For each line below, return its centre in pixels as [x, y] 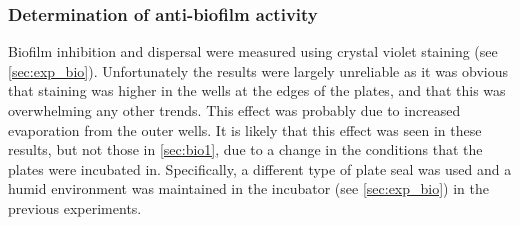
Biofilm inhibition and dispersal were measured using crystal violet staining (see [253, 51]
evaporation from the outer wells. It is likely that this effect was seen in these [245, 129]
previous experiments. [75, 207]
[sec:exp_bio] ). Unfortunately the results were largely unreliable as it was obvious [258, 70]
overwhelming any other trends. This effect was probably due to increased [234, 110]
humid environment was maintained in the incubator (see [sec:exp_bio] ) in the [249, 188]
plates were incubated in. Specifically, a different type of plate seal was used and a [260, 168]
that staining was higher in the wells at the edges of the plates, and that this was [257, 90]
